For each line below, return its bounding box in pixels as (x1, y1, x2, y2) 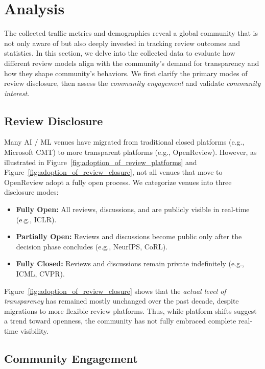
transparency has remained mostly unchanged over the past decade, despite (4, 295, 239, 306)
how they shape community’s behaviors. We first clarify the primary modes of (4, 67, 248, 78)
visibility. (20, 325, 49, 336)
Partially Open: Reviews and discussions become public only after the (16, 231, 242, 242)
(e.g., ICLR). (16, 214, 57, 224)
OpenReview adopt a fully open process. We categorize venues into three (4, 176, 232, 187)
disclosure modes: (4, 187, 59, 197)
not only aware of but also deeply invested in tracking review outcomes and (4, 37, 240, 48)
